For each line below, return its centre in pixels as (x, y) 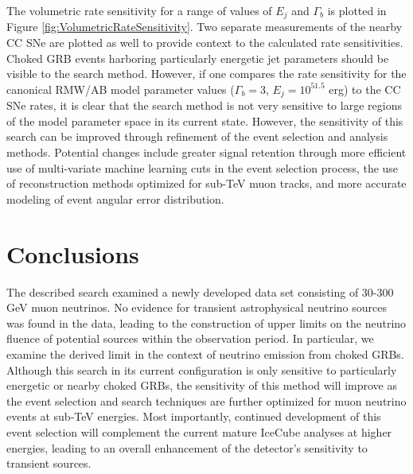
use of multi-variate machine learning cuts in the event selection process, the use (203, 167)
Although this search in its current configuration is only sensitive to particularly (202, 369)
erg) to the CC (365, 89)
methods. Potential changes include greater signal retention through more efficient (206, 152)
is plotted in (357, 10)
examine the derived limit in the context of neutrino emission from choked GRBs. (205, 354)
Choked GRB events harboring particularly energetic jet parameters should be (198, 58)
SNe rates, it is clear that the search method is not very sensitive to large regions (204, 105)
